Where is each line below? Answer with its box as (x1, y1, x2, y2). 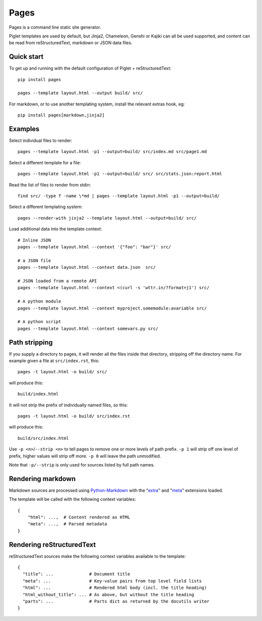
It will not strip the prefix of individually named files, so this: (9, 402, 128, 408)
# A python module (17, 299, 62, 304)
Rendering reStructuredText (9, 540, 96, 549)
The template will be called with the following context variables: (9, 496, 136, 502)
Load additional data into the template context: (9, 226, 102, 232)
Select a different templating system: (9, 204, 82, 210)
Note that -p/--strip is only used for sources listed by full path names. (9, 462, 155, 467)
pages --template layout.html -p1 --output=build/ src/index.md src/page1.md (17, 149, 207, 155)
